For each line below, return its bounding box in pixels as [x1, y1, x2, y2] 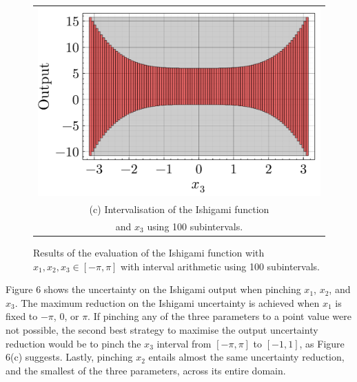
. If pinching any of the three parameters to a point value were [88, 309, 351, 323]
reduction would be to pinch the [6, 336, 141, 350]
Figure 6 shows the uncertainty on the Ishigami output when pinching [6, 282, 301, 296]
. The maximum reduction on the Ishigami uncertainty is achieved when [14, 295, 320, 310]
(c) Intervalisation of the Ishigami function [89, 202, 269, 217]
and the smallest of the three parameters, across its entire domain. [6, 363, 286, 377]
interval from [156, 336, 212, 350]
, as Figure [299, 336, 345, 350]
